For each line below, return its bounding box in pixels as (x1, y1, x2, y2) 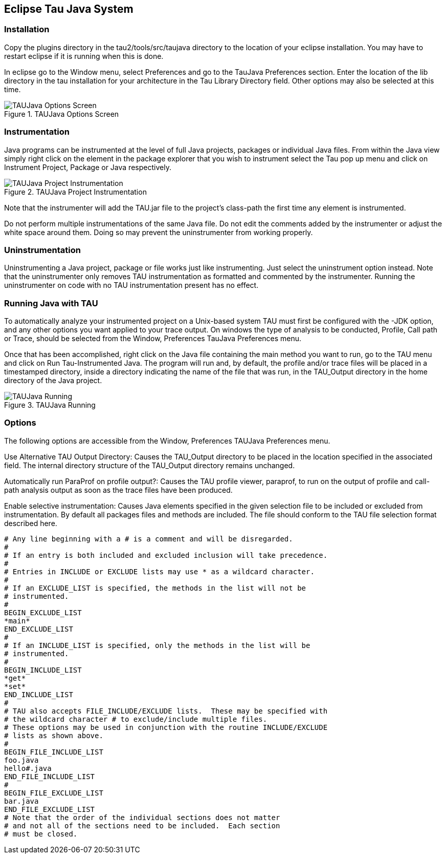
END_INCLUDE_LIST (4, 690, 73, 699)
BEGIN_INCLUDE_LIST (4, 665, 82, 674)
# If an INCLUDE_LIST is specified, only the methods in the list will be (4, 641, 310, 650)
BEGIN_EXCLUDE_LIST (4, 608, 82, 617)
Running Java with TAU (4, 298, 98, 308)
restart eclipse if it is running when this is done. (4, 51, 164, 60)
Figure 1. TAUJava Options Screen (4, 109, 119, 118)
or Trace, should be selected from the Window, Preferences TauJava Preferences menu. (4, 334, 302, 343)
